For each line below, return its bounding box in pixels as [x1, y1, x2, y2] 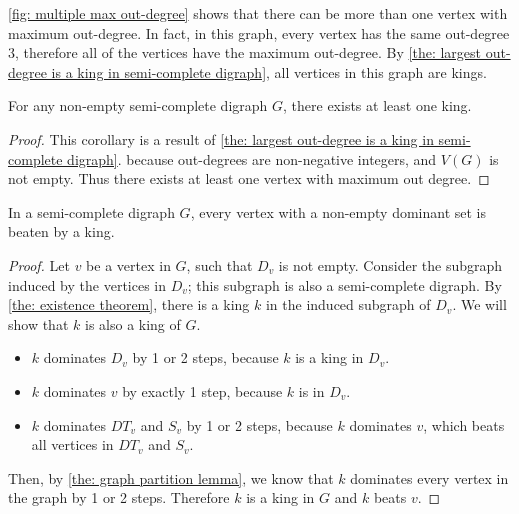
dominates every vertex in [350, 467, 509, 488]
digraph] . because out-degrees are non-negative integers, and [67, 148, 437, 169]
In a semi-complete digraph [8, 201, 175, 222]
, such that [186, 254, 253, 275]
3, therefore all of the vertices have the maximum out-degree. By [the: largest [8, 42, 481, 63]
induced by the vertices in [8, 274, 167, 295]
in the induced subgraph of [265, 294, 431, 315]
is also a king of [84, 313, 181, 334]
